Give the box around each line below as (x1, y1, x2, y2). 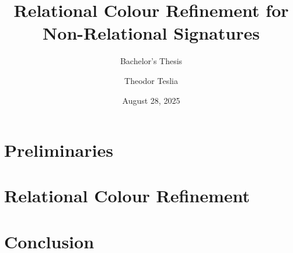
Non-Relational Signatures (43, 21, 260, 45)
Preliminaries (4, 138, 113, 162)
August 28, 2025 (122, 94, 180, 106)
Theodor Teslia (124, 74, 178, 86)
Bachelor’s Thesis (120, 55, 183, 67)
